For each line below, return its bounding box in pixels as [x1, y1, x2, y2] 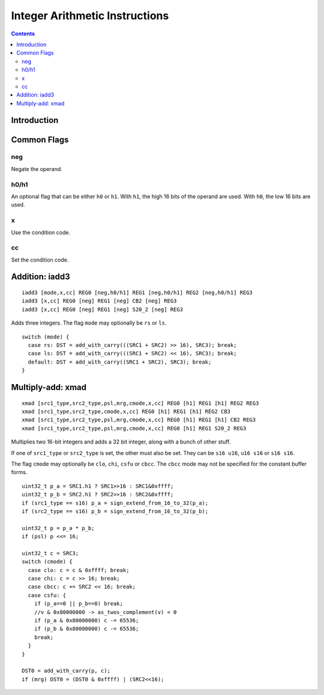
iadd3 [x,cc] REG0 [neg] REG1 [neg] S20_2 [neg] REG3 [22, 306, 183, 313]
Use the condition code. [11, 229, 71, 236]
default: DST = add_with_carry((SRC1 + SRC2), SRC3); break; [28, 358, 212, 366]
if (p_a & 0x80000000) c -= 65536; [34, 617, 139, 624]
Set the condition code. [11, 256, 69, 263]
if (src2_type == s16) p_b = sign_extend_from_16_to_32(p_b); [22, 508, 209, 514]
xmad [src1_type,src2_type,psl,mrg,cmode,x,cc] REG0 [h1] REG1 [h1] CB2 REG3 [22, 417, 256, 423]
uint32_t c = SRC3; [22, 550, 79, 556]
